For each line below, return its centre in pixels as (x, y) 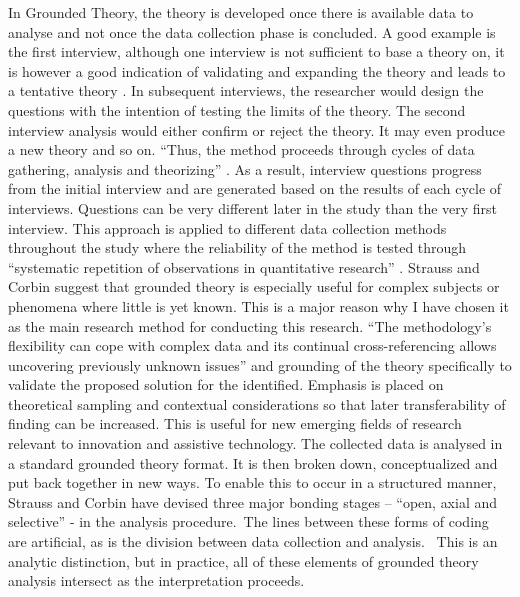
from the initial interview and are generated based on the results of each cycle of (255, 188)
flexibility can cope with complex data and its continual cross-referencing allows (252, 345)
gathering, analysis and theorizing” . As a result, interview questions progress (245, 168)
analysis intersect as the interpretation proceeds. (156, 580)
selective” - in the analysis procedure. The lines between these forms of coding (248, 521)
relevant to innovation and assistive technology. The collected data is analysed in (255, 443)
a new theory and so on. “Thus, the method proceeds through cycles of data (241, 149)
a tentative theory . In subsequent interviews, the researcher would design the (246, 90)
